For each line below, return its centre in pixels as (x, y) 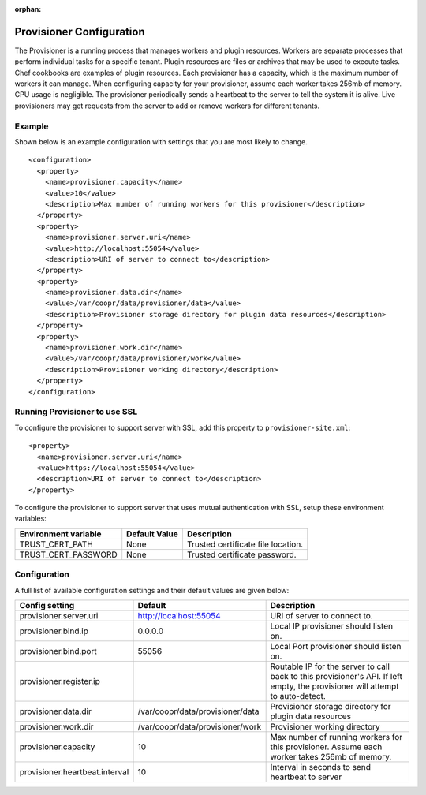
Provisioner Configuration (80, 32)
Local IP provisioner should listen (332, 626)
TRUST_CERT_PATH (56, 544)
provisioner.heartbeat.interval (74, 772)
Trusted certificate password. (241, 554)
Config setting (47, 605)
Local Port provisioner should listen (336, 646)
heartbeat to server (306, 777)
